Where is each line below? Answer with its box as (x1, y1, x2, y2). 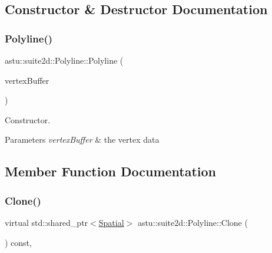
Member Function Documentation (5, 162, 217, 180)
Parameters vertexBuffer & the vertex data (5, 133, 160, 146)
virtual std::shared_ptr (5, 216, 88, 228)
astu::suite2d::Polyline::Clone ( (137, 216, 248, 228)
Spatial (98, 216, 124, 228)
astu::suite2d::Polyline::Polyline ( (5, 54, 124, 66)
